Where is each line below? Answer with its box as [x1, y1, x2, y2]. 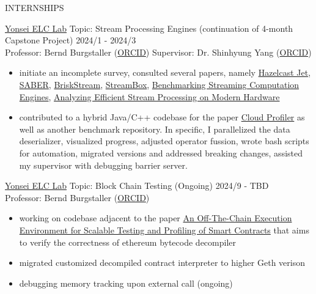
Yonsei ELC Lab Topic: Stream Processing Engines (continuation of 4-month [5, 21, 293, 34]
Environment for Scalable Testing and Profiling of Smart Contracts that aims [19, 223, 309, 236]
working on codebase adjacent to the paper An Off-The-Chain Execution [19, 211, 292, 224]
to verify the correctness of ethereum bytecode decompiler [19, 235, 236, 248]
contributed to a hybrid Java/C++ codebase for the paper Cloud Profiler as [19, 111, 305, 123]
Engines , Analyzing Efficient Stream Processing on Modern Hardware [19, 90, 280, 103]
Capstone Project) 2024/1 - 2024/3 [5, 34, 136, 46]
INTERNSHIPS [5, 1, 64, 13]
